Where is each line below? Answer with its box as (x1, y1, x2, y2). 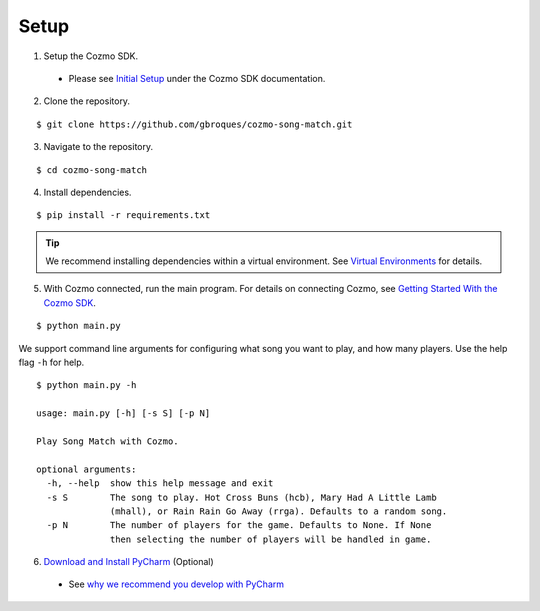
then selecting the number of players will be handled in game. (110, 533, 432, 545)
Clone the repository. (43, 95, 130, 107)
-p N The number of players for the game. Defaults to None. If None (46, 520, 432, 531)
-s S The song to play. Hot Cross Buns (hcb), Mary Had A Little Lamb (46, 491, 437, 503)
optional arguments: (36, 463, 137, 475)
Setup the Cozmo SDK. (43, 50, 139, 62)
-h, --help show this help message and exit (46, 478, 274, 489)
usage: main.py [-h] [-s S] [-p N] (36, 408, 211, 419)
